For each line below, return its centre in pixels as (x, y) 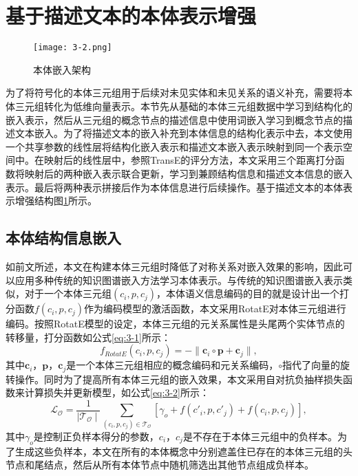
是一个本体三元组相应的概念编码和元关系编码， (172, 365)
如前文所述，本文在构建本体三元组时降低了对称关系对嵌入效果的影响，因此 (174, 266)
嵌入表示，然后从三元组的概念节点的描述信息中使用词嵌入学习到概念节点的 (174, 119)
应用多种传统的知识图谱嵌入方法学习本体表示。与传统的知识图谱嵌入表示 (179, 280)
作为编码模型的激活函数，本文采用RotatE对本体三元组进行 (215, 309)
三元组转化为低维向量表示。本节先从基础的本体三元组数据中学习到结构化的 (183, 106)
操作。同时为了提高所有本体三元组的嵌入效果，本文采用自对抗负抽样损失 (179, 379)
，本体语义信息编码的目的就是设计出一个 (248, 293)
